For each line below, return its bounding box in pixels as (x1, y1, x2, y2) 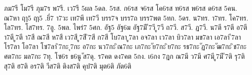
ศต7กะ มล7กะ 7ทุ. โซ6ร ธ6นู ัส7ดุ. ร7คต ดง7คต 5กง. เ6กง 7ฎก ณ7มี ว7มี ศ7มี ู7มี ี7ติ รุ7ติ (4, 50, 245, 61)
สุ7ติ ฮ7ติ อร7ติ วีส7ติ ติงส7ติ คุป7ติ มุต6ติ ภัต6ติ (4, 60, 132, 71)
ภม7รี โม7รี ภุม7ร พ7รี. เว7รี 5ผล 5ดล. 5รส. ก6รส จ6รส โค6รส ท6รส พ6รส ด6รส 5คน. (4, 3, 238, 13)
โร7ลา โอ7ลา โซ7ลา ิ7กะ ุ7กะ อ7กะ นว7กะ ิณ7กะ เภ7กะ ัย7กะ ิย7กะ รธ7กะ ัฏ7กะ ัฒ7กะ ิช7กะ (4, 41, 247, 51)
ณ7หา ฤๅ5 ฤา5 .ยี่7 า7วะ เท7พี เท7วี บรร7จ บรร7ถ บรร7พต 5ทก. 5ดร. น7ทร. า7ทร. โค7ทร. (4, 12, 249, 23)
